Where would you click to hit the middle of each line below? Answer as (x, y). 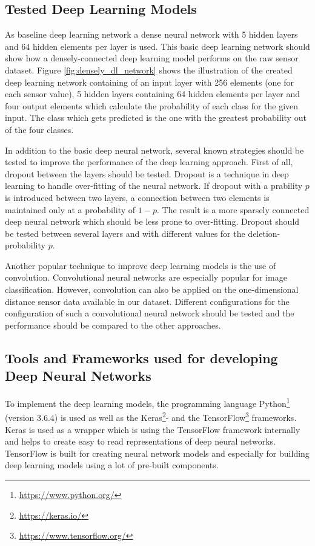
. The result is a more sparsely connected (233, 209)
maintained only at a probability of (70, 209)
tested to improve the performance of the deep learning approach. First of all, (149, 162)
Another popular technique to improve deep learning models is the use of (141, 265)
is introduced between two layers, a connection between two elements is (137, 197)
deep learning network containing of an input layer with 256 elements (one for (150, 82)
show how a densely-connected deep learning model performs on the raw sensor (152, 58)
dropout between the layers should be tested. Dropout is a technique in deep (147, 173)
